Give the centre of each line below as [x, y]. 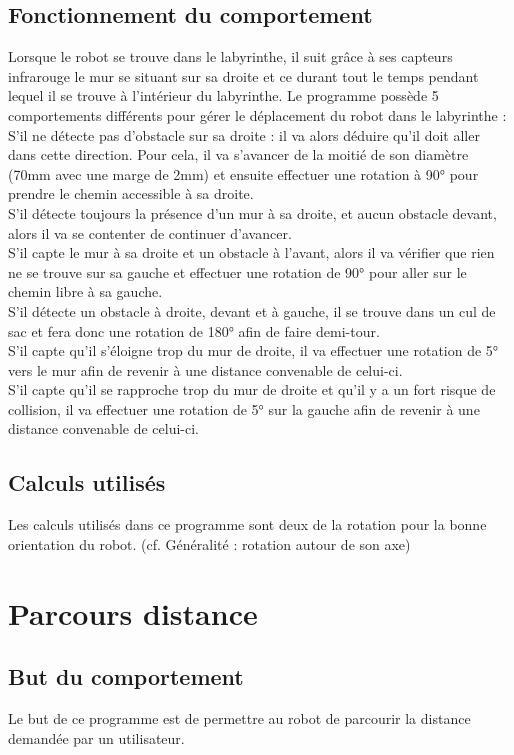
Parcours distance [133, 612]
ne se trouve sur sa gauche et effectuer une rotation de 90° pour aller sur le [237, 271]
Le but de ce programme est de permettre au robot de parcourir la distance [239, 718]
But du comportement [126, 676]
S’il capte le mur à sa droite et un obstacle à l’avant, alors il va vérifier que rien [251, 252]
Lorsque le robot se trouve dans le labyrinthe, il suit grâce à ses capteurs [230, 56]
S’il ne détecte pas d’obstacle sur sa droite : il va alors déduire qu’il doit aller [244, 134]
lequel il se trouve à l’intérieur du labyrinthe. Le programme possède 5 [223, 95]
